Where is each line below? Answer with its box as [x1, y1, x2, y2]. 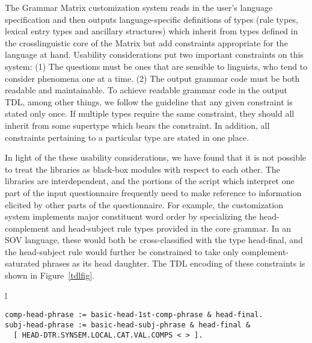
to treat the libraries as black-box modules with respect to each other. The [5, 162, 280, 175]
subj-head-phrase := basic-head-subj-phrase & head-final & [5, 320, 251, 329]
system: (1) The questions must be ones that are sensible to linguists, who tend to [5, 60, 308, 72]
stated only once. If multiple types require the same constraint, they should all [5, 107, 295, 120]
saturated [5, 257, 40, 270]
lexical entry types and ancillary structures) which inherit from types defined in [5, 25, 298, 37]
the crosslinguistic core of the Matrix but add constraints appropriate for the [5, 36, 288, 49]
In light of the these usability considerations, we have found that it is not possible [5, 151, 307, 164]
